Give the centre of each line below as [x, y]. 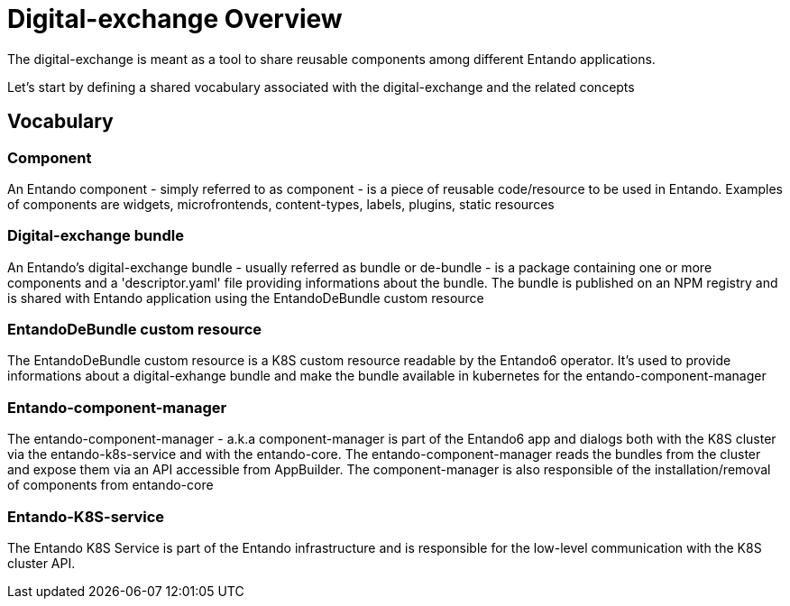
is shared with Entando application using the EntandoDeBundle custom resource [246, 298]
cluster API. [41, 563]
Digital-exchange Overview [175, 19]
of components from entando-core [110, 485]
